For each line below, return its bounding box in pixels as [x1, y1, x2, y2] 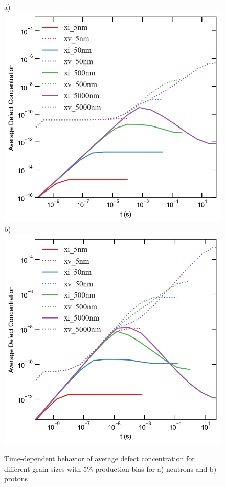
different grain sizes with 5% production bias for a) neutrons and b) [4, 463, 217, 474]
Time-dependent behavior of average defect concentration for [4, 453, 195, 464]
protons [4, 473, 28, 484]
